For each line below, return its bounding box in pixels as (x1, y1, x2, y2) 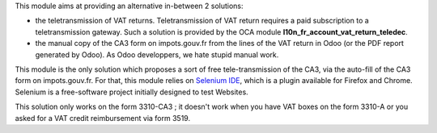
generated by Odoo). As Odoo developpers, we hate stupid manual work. (35, 49, 279, 60)
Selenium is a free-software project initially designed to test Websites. (15, 87, 248, 97)
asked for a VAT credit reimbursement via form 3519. (15, 113, 190, 123)
